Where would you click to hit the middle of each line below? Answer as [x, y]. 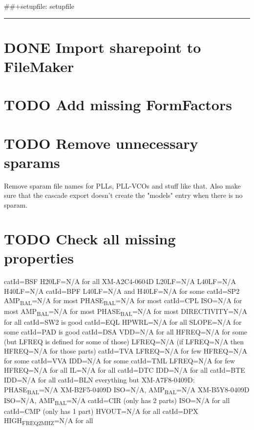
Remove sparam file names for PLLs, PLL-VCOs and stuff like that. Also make [122, 185]
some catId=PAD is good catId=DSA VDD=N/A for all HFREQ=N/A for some [126, 331]
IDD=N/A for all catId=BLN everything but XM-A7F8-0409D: [99, 379]
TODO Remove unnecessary [101, 143]
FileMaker [39, 66]
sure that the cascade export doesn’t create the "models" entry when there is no [123, 195]
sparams [32, 162]
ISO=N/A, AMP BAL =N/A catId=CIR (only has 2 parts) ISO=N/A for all [117, 401]
